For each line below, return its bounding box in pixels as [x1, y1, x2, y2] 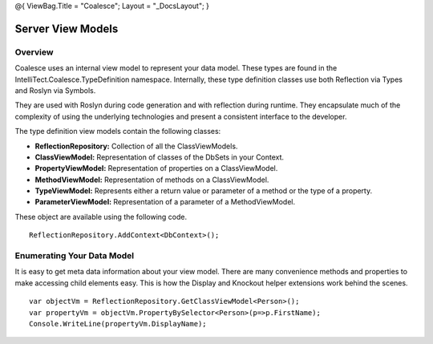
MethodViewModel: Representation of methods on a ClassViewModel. [34, 175, 269, 184]
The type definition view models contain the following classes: [14, 127, 221, 136]
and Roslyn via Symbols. [14, 85, 96, 95]
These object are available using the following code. [14, 212, 188, 221]
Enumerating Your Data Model [14, 250, 135, 261]
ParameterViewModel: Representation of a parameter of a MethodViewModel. [34, 197, 296, 207]
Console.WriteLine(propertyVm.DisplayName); [29, 319, 208, 328]
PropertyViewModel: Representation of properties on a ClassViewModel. [34, 164, 278, 173]
